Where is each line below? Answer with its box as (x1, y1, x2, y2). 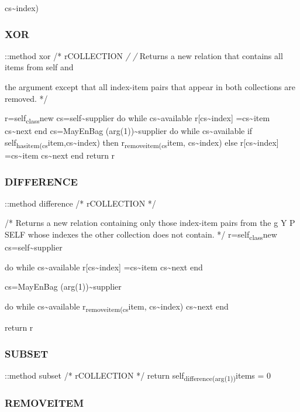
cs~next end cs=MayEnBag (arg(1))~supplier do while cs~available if (5, 125, 253, 137)
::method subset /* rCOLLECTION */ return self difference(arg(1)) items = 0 (5, 369, 271, 383)
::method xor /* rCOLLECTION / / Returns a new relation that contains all (5, 49, 283, 61)
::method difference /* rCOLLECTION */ (5, 197, 156, 209)
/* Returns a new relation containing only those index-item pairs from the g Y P (5, 217, 295, 229)
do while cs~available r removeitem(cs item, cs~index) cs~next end (5, 300, 229, 314)
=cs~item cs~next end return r (5, 149, 115, 162)
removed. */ (5, 92, 48, 104)
